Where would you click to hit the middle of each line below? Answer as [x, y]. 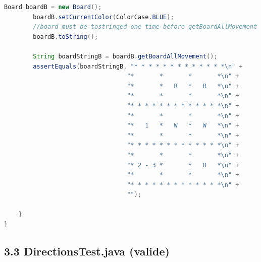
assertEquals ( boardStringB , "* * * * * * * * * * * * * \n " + [138, 66]
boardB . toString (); [66, 37]
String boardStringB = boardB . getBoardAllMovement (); [125, 56]
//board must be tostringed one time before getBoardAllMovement [145, 27]
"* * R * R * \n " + [183, 86]
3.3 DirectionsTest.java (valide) [87, 251]
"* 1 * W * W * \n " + [183, 126]
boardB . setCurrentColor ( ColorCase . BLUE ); [103, 17]
